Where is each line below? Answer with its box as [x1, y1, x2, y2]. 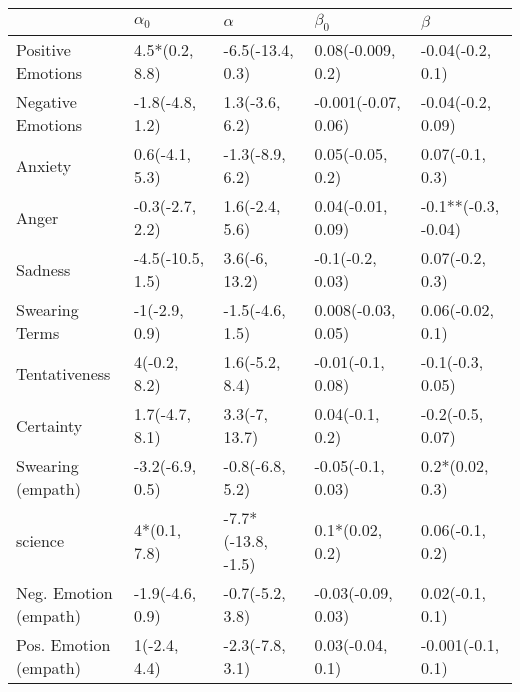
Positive [16, 38, 71, 62]
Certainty [16, 413, 83, 437]
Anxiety [16, 153, 72, 177]
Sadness [16, 257, 71, 281]
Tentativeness [16, 361, 111, 385]
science [16, 529, 65, 553]
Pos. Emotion [16, 633, 111, 657]
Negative [16, 90, 77, 114]
